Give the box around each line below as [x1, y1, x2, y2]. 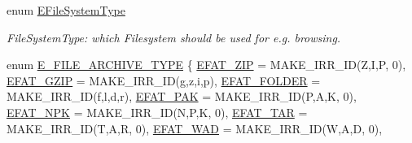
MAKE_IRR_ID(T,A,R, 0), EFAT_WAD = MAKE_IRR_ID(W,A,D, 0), [7, 119, 383, 136]
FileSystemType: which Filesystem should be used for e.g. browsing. [7, 28, 341, 45]
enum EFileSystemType [7, 2, 125, 18]
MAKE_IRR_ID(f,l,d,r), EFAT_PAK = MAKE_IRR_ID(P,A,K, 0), [7, 88, 357, 105]
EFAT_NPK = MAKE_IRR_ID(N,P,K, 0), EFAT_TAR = [7, 103, 308, 120]
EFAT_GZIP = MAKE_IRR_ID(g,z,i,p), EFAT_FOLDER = [7, 71, 321, 89]
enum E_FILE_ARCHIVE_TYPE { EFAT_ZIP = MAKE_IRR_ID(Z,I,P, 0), [7, 56, 406, 73]
